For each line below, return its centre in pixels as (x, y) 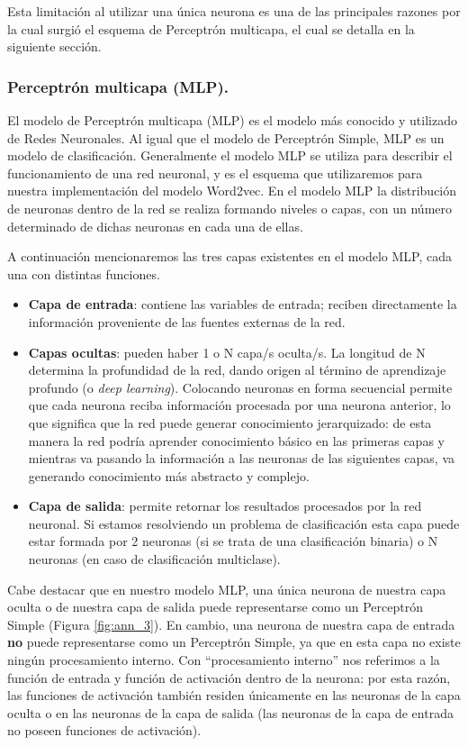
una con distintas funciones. (84, 273)
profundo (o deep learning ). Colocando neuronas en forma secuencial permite (240, 387)
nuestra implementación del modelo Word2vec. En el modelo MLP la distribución (232, 191)
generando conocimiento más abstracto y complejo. (169, 475)
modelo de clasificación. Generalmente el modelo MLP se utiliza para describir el (230, 155)
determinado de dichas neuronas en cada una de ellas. (155, 226)
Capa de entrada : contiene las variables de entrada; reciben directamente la (243, 304)
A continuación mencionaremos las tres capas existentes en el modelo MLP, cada (229, 256)
